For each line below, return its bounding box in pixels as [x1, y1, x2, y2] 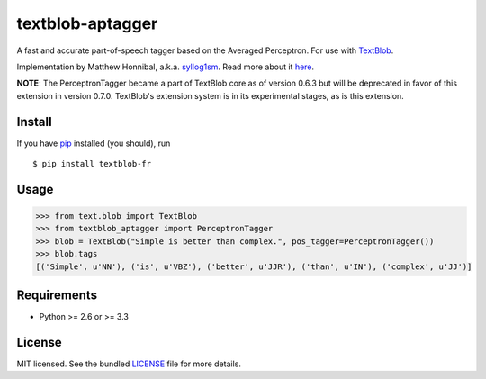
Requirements [16, 287, 98, 302]
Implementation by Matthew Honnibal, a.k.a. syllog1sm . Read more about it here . [16, 61, 315, 72]
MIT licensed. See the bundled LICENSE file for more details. [16, 358, 242, 369]
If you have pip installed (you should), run [16, 138, 171, 149]
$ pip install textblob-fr [32, 158, 152, 169]
